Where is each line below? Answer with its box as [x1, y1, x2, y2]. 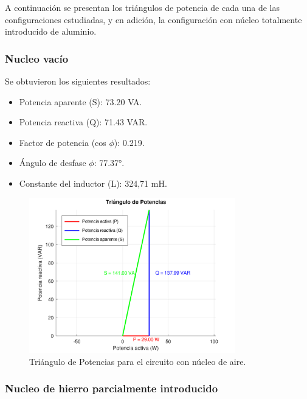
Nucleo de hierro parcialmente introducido [5, 381, 218, 396]
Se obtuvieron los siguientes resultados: [5, 75, 151, 87]
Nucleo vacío [5, 50, 69, 66]
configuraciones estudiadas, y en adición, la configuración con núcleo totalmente [5, 13, 302, 26]
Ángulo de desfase [19, 156, 86, 169]
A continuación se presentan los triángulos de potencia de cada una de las [5, 1, 280, 13]
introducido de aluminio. [5, 25, 97, 38]
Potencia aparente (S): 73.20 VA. [19, 95, 142, 108]
